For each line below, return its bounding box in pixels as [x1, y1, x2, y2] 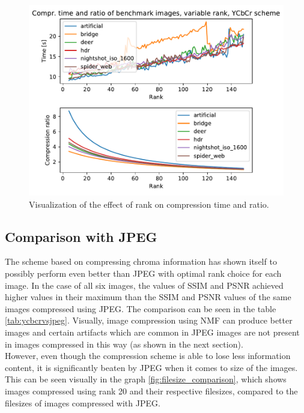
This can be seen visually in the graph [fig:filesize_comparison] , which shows [5, 373, 287, 385]
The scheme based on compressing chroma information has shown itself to [5, 255, 277, 268]
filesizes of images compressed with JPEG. [5, 396, 160, 409]
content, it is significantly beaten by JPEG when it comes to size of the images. [5, 361, 298, 373]
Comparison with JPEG [5, 227, 157, 246]
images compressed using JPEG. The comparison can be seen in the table [5, 302, 276, 315]
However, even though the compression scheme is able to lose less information [5, 349, 291, 362]
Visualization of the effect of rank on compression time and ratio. [29, 197, 269, 210]
